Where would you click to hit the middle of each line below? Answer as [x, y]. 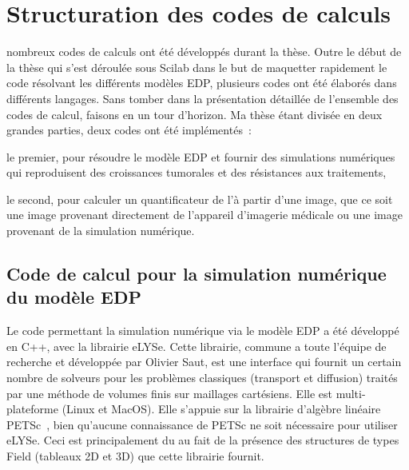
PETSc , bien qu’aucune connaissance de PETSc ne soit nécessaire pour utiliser [202, 424]
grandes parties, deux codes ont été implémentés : [129, 130]
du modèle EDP [74, 297]
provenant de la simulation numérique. [101, 231]
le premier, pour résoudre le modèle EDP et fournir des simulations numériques [201, 156]
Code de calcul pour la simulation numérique [197, 274]
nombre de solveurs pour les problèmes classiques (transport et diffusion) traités [202, 378]
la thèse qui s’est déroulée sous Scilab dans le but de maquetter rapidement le [197, 67]
